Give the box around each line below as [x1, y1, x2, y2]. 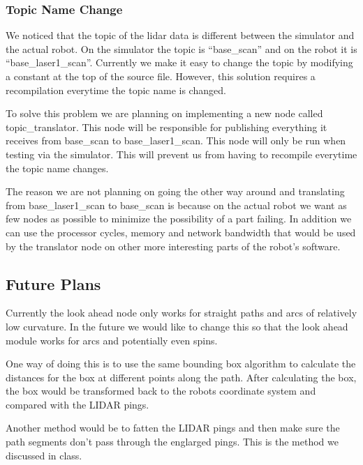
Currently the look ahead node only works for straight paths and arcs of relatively [6, 305, 357, 320]
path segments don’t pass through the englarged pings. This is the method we [6, 434, 339, 449]
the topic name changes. [6, 160, 109, 175]
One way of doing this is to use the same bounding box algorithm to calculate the [6, 356, 356, 371]
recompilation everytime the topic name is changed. [6, 82, 226, 97]
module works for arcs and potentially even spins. [6, 333, 218, 347]
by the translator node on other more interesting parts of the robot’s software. [6, 238, 341, 253]
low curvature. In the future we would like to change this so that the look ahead [6, 319, 348, 333]
